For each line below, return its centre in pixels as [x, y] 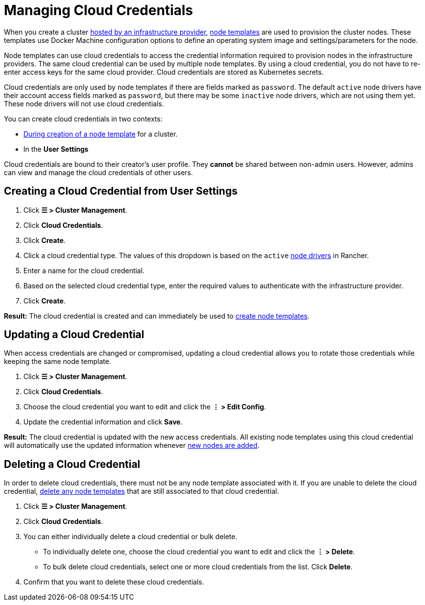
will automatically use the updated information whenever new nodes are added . [132, 445]
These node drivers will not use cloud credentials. [84, 103]
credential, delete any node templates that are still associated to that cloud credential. [142, 491]
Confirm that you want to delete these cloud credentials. [114, 582]
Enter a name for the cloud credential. [84, 270]
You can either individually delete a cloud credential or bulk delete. [131, 537]
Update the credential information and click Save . [103, 422]
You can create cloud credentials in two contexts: [83, 119]
